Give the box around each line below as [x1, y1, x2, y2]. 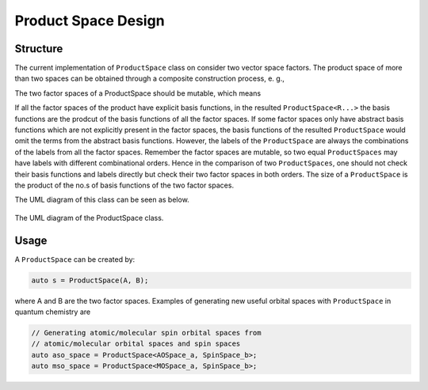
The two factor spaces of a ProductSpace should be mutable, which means [14, 88, 262, 98]
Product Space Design [14, 12, 166, 29]
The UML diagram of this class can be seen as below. [14, 195, 189, 205]
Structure [14, 42, 63, 55]
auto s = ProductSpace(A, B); [31, 275, 149, 285]
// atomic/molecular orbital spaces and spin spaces [31, 339, 241, 348]
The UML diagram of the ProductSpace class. [14, 213, 164, 222]
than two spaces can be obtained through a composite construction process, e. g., [14, 74, 285, 83]
